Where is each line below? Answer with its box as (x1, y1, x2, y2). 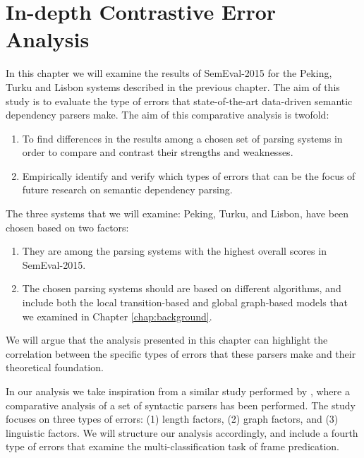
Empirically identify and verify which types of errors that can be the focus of (22, 168, 356, 183)
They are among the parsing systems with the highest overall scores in (22, 243, 327, 258)
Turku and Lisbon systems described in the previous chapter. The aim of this (6, 79, 340, 94)
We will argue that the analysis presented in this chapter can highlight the (6, 332, 328, 347)
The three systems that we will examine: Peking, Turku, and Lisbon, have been (6, 206, 349, 221)
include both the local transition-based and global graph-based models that (22, 295, 348, 310)
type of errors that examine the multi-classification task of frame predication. (6, 439, 340, 454)
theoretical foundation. (6, 360, 104, 375)
